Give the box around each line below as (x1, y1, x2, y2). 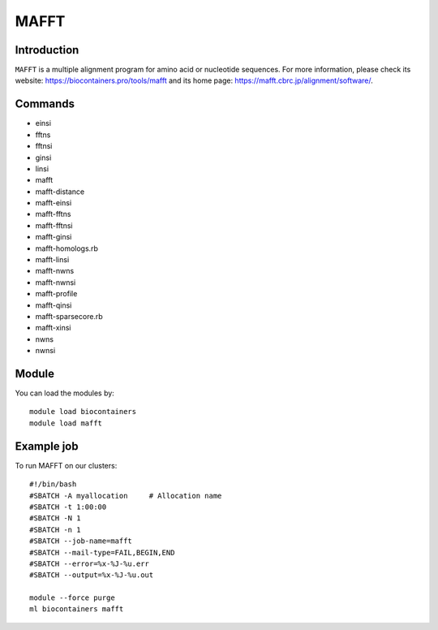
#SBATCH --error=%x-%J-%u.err (29, 559, 150, 568)
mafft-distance (35, 187, 85, 196)
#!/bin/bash (29, 480, 77, 489)
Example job (15, 439, 79, 453)
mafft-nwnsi (35, 277, 76, 287)
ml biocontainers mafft (29, 605, 124, 614)
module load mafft (29, 418, 103, 428)
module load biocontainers (29, 407, 137, 416)
